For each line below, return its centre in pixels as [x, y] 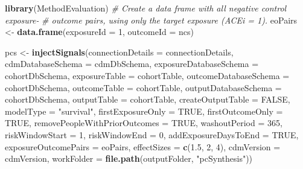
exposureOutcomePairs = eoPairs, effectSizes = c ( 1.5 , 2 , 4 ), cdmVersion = [143, 146]
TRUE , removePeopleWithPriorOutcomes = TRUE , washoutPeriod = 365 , [144, 123]
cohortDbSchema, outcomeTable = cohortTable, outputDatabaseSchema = [143, 87]
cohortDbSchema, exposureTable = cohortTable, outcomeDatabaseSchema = [147, 75]
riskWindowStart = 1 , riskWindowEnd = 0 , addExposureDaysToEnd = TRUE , [152, 134]
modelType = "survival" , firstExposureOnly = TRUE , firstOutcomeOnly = [144, 111]
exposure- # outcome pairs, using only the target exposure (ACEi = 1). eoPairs [151, 20]
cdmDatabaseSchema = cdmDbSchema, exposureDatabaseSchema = [132, 64]
